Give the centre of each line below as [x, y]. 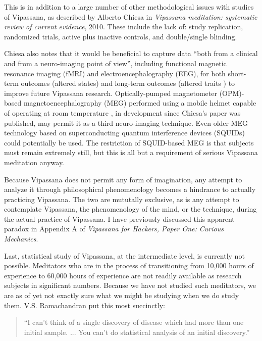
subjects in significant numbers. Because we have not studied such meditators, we [130, 285]
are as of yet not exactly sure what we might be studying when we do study [122, 295]
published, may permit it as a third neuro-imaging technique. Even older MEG [126, 123]
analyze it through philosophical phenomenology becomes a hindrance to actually [130, 189]
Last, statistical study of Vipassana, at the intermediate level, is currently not [124, 255]
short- [237, 73]
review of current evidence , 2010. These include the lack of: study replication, [124, 27]
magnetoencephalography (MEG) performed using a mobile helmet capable [140, 103]
